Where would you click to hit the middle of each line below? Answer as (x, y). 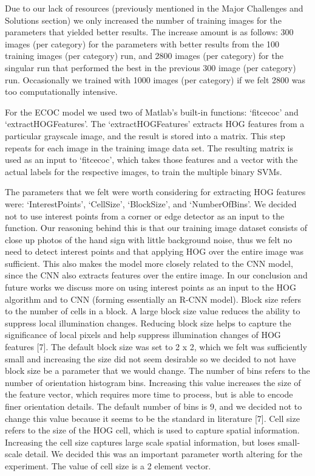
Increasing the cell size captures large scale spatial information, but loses (140, 442)
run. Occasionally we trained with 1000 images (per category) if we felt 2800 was (155, 79)
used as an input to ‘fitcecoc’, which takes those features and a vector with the (151, 160)
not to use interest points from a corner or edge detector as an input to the (145, 216)
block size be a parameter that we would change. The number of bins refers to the (157, 371)
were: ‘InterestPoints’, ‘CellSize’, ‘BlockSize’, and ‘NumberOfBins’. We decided (151, 203)
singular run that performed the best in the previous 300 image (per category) (151, 67)
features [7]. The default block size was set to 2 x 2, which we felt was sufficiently (156, 347)
